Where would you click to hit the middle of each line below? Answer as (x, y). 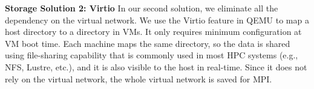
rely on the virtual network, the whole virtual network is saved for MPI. (139, 78)
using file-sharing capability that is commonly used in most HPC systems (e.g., (152, 55)
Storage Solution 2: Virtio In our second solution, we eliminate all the (142, 8)
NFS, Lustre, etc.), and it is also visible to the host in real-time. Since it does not (156, 66)
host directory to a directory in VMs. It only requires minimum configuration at (153, 32)
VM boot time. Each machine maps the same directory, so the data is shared (148, 43)
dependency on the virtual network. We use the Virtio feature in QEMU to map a (157, 20)
